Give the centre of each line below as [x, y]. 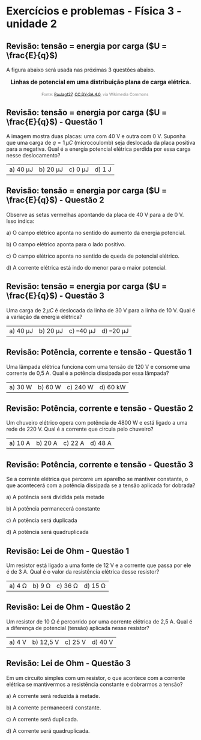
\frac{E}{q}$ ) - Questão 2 [55, 200]
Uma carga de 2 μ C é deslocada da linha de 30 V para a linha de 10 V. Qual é [101, 310]
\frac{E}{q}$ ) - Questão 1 [55, 122]
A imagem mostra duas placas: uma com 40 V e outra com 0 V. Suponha [96, 136]
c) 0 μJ [79, 169]
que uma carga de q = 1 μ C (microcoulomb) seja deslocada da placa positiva [101, 143]
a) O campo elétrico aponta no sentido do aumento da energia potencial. [96, 232]
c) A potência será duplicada [42, 520]
